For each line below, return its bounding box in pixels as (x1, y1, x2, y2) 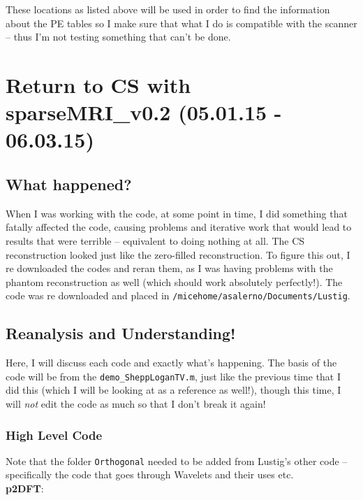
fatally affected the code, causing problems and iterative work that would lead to (6, 220, 352, 234)
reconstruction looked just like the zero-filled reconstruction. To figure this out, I (6, 247, 350, 262)
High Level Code (6, 426, 103, 443)
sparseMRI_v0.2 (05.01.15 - (6, 98, 282, 127)
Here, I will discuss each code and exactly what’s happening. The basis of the (6, 355, 337, 370)
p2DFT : (6, 481, 44, 496)
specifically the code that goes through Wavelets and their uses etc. (6, 467, 294, 482)
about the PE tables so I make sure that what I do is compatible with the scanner (6, 15, 357, 30)
